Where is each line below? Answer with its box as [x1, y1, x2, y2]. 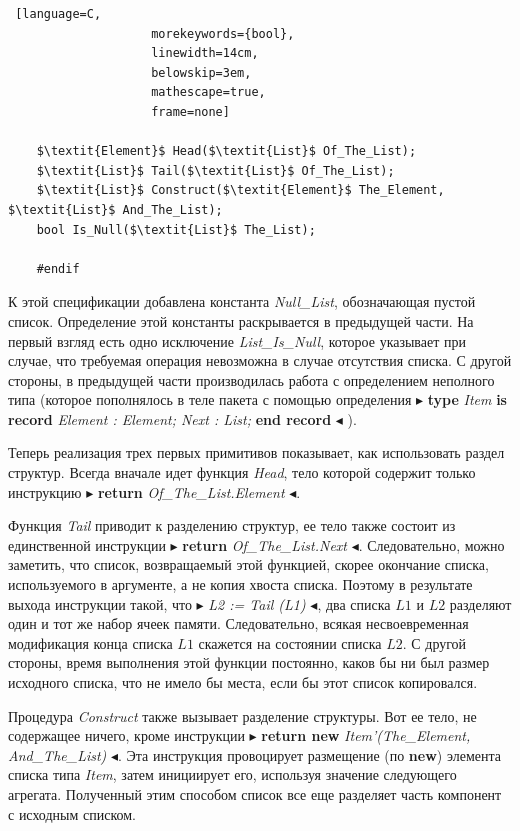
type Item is [427, 389, 507, 410]
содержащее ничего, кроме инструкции [8, 725, 245, 746]
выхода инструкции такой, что [8, 593, 192, 614]
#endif [36, 261, 80, 276]
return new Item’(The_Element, [261, 725, 471, 746]
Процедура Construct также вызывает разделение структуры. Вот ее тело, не [8, 705, 477, 726]
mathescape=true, [151, 85, 266, 100]
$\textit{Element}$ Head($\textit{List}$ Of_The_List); [36, 144, 417, 159]
